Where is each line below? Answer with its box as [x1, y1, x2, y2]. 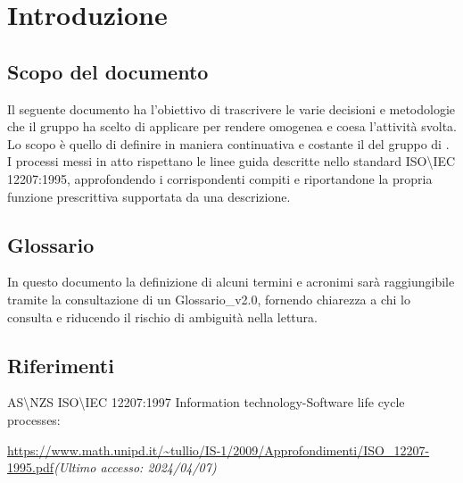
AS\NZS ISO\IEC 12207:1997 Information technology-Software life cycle [7, 393, 405, 412]
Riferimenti [7, 351, 114, 379]
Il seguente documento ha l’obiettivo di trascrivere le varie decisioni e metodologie [7, 99, 456, 118]
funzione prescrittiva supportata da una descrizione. [7, 187, 291, 205]
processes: [7, 410, 61, 429]
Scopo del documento [7, 57, 209, 85]
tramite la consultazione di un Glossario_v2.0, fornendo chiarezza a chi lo [7, 289, 410, 308]
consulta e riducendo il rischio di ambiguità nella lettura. [7, 307, 318, 326]
